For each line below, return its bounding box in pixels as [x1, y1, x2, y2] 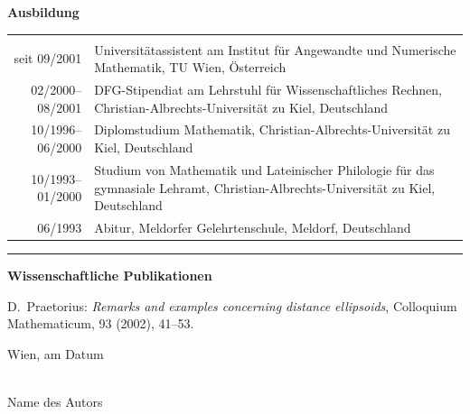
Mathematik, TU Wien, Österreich [94, 58, 287, 77]
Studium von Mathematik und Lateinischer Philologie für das [94, 160, 435, 179]
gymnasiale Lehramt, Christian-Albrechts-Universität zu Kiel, [94, 178, 436, 197]
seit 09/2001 [14, 49, 82, 68]
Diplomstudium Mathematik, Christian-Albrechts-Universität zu [94, 120, 450, 139]
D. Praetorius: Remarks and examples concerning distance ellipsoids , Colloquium [7, 296, 457, 315]
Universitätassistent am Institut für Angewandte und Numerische [94, 40, 456, 59]
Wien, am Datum [7, 344, 104, 363]
